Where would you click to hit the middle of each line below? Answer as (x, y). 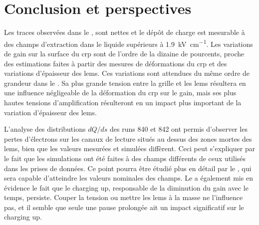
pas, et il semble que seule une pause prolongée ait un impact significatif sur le (124, 207)
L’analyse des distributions (45, 129)
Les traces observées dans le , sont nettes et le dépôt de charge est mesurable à (125, 32)
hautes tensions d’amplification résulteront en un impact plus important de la (123, 102)
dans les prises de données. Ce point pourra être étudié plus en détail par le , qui (128, 168)
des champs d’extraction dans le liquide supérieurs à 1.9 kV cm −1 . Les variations (129, 43)
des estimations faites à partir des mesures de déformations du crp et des (116, 63)
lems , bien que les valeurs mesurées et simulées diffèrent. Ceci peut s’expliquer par (130, 148)
